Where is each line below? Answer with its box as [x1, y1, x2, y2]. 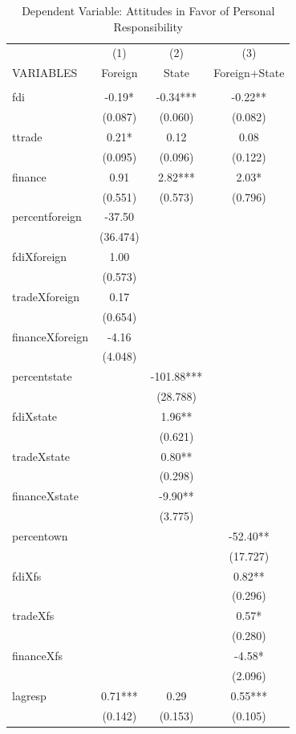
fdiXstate [12, 407, 58, 424]
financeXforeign [12, 328, 88, 345]
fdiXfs [12, 567, 42, 584]
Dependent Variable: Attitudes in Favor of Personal [22, 2, 275, 18]
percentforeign [12, 208, 82, 225]
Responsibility [113, 18, 183, 35]
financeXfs [12, 647, 63, 663]
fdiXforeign [12, 248, 67, 265]
